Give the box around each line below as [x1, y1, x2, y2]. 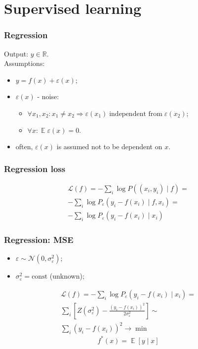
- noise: [37, 91, 59, 102]
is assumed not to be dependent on [56, 141, 162, 152]
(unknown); [49, 271, 84, 281]
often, [15, 141, 33, 152]
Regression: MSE [4, 233, 74, 245]
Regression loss [4, 162, 66, 174]
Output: [4, 48, 29, 58]
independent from [109, 110, 162, 117]
